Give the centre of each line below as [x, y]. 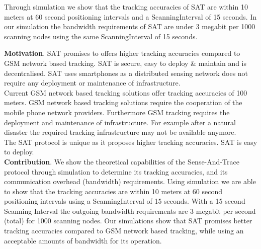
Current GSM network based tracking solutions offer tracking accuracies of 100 [126, 92]
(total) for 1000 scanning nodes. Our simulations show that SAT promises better [128, 221]
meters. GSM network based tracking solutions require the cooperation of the [123, 102]
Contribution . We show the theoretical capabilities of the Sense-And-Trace [122, 161]
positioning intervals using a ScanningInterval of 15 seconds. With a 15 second [125, 201]
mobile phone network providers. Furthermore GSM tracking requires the [117, 112]
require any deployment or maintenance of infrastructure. [92, 83]
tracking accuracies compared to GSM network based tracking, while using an [124, 231]
